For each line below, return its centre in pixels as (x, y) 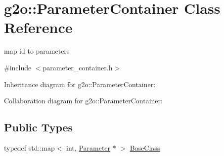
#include (18, 67)
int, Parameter (89, 147)
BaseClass (145, 147)
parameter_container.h (78, 67)
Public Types (39, 127)
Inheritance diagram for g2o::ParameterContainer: (80, 84)
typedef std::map (29, 147)
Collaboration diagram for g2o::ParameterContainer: (83, 101)
